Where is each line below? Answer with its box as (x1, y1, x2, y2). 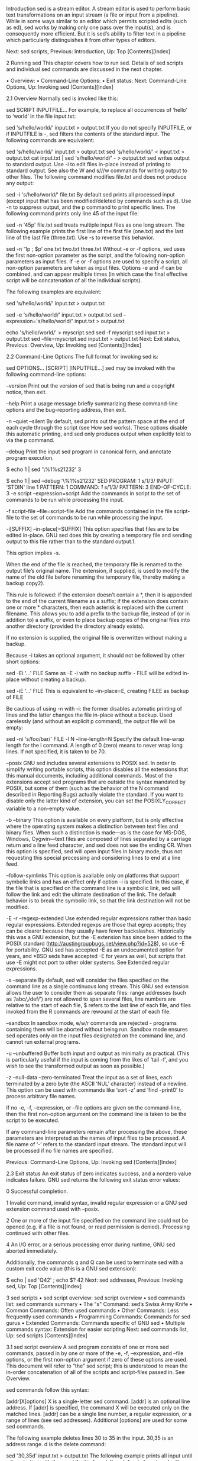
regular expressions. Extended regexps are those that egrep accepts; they (6, 921, 187, 928)
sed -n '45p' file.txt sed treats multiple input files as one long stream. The (6, 221, 185, 228)
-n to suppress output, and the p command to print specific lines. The (6, 204, 176, 211)
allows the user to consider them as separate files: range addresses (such (6, 989, 187, 996)
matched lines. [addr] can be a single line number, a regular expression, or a (6, 1410, 192, 1417)
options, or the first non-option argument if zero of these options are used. (6, 1356, 188, 1363)
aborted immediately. (6, 1247, 58, 1254)
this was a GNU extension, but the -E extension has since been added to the (6, 933, 192, 940)
